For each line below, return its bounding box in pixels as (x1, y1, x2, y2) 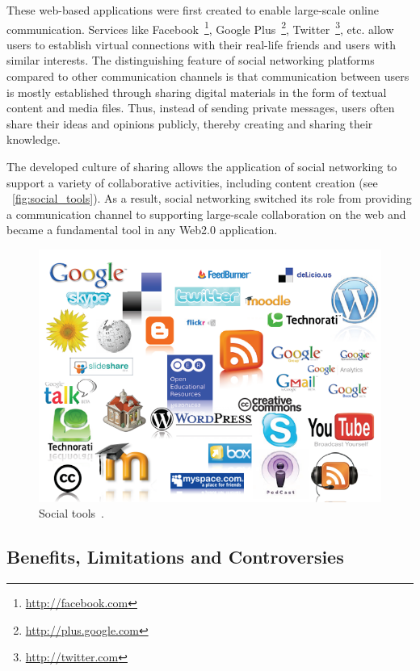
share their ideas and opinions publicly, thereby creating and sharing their (6, 115, 373, 132)
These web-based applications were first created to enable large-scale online (6, 2, 379, 18)
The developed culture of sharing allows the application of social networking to (6, 158, 397, 174)
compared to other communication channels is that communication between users (6, 68, 409, 85)
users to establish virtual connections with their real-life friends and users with (6, 36, 396, 52)
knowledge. (6, 131, 61, 148)
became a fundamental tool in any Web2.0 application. (6, 221, 278, 238)
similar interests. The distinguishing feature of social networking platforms (6, 52, 375, 69)
